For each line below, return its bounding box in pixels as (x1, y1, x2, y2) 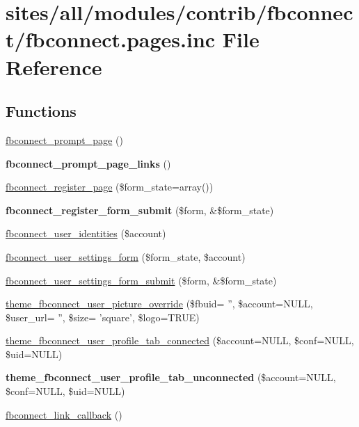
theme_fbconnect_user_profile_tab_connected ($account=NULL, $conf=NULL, (6, 333, 354, 348)
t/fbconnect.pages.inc (6, 25, 216, 54)
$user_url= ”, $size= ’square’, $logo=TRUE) (6, 309, 200, 324)
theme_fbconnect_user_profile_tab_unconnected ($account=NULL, (6, 370, 336, 385)
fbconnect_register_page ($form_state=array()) (6, 179, 214, 194)
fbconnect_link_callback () (6, 407, 122, 421)
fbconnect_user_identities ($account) (6, 226, 166, 241)
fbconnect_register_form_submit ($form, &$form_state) (6, 202, 274, 217)
